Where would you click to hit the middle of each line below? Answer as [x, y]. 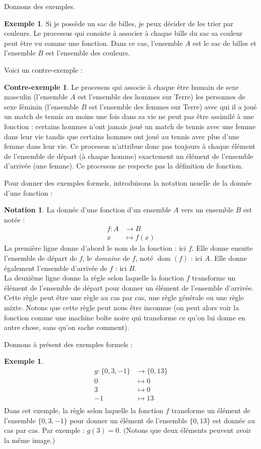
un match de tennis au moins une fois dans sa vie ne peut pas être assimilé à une [129, 116]
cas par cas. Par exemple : [44, 430]
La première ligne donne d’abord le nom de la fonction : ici [95, 248]
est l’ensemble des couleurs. [88, 53]
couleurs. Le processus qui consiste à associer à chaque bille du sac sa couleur [123, 33]
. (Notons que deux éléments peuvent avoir [185, 430]
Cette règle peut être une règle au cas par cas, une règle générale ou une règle [124, 297]
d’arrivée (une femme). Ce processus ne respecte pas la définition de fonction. [124, 166]
